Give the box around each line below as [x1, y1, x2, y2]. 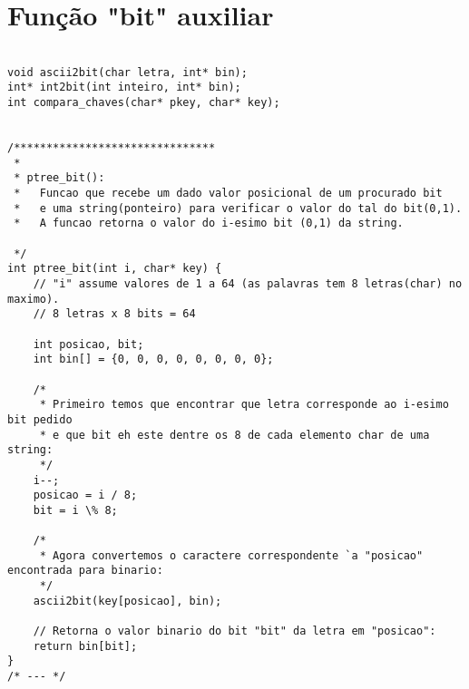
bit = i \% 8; [33, 503, 118, 517]
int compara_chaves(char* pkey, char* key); [7, 96, 280, 110]
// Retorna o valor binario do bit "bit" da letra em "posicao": [33, 625, 436, 638]
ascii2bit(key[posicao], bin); [33, 594, 222, 607]
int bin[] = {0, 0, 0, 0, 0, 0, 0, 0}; [33, 353, 274, 366]
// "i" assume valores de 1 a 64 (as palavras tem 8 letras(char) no [33, 277, 463, 290]
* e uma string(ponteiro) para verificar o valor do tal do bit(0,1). [14, 201, 463, 215]
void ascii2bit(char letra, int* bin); [7, 65, 248, 79]
